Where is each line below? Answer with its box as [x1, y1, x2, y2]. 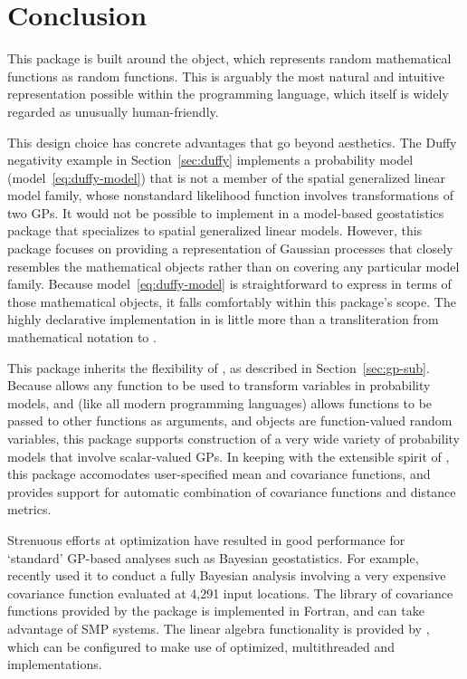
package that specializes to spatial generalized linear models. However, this [7, 221, 423, 240]
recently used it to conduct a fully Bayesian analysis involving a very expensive [7, 566, 446, 585]
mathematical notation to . [7, 328, 157, 347]
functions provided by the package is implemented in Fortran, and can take [7, 601, 424, 620]
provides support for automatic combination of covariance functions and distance [7, 482, 456, 501]
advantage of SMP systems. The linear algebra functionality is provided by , [7, 618, 430, 637]
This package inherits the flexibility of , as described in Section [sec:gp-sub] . [7, 358, 430, 377]
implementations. [7, 655, 102, 674]
